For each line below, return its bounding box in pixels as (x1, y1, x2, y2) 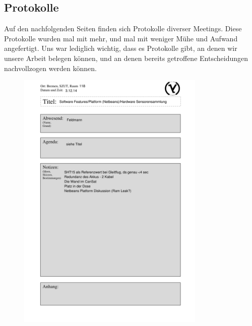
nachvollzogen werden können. (4, 62, 97, 73)
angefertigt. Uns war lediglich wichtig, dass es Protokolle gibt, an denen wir (4, 43, 237, 53)
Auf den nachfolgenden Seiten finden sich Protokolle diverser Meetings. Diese (4, 23, 242, 34)
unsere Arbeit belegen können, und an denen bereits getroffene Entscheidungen (4, 52, 248, 63)
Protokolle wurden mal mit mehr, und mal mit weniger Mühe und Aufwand (4, 33, 238, 43)
